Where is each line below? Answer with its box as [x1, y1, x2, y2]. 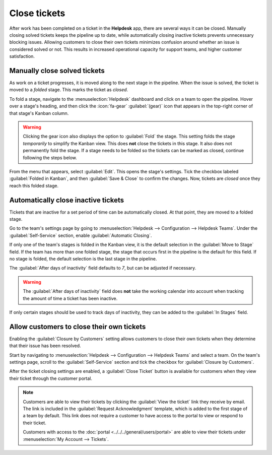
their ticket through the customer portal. [9, 375, 93, 381]
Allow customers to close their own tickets [9, 322, 146, 331]
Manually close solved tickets [9, 66, 105, 75]
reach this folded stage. [9, 182, 59, 188]
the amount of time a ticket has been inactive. [23, 295, 118, 301]
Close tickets [9, 8, 65, 19]
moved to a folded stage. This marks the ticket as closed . [9, 87, 128, 93]
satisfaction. [9, 53, 35, 59]
